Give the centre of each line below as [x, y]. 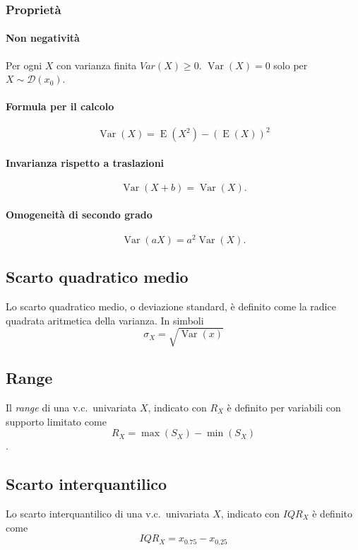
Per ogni [24, 65]
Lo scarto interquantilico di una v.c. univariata [108, 513]
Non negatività [43, 38]
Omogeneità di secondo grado [79, 214]
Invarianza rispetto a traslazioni [85, 162]
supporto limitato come [56, 421]
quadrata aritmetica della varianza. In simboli [105, 320]
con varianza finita [97, 65]
